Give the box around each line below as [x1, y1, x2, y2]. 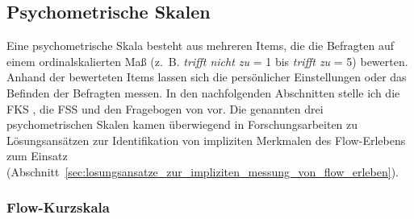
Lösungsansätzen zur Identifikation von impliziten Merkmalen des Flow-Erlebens [6, 131, 406, 148]
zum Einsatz [6, 147, 68, 164]
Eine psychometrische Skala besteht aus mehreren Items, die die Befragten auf [6, 37, 395, 54]
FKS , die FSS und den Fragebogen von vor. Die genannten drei [6, 100, 324, 117]
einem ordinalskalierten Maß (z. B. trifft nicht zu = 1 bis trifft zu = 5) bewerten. [6, 52, 408, 69]
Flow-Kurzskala [6, 197, 110, 217]
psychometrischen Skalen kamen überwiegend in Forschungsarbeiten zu [6, 116, 358, 133]
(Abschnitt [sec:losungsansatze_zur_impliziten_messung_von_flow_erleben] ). [6, 163, 399, 180]
